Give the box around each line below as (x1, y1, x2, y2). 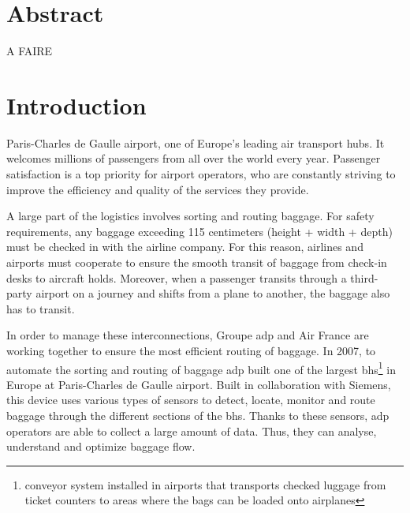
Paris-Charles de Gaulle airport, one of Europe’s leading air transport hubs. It (6, 134, 385, 151)
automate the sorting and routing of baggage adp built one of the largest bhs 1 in (6, 358, 396, 377)
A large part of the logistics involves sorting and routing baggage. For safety (6, 208, 375, 224)
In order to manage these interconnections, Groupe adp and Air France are (6, 327, 369, 343)
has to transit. (6, 300, 75, 316)
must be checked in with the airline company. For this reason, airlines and (6, 238, 363, 255)
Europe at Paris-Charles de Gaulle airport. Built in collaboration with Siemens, (6, 376, 391, 392)
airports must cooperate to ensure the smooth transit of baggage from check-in (6, 254, 387, 270)
